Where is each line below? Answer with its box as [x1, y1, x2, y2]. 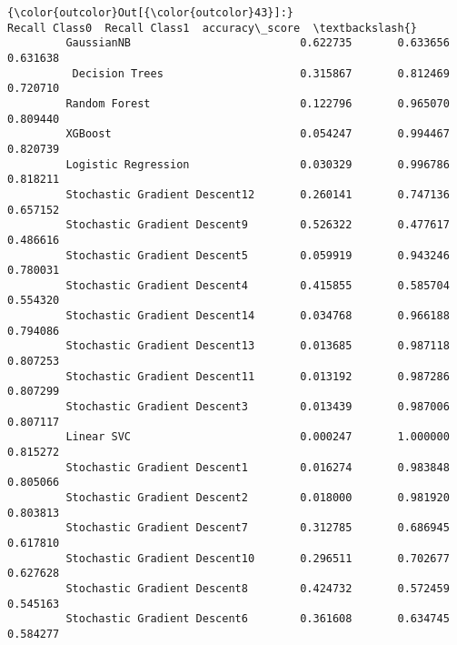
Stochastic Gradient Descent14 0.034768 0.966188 [65, 309, 450, 323]
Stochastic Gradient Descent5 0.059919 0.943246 [65, 248, 450, 262]
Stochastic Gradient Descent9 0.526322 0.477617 [65, 218, 450, 232]
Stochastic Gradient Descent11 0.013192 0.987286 [65, 369, 450, 383]
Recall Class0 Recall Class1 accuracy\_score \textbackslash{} [7, 21, 418, 35]
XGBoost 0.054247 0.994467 [65, 127, 450, 141]
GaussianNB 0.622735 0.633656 [65, 36, 450, 50]
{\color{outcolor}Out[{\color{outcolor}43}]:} [7, 6, 293, 19]
